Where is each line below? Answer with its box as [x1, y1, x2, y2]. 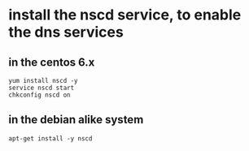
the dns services [8, 23, 124, 41]
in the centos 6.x [8, 55, 95, 69]
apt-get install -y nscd [8, 134, 93, 143]
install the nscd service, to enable [8, 6, 242, 24]
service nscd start [8, 84, 75, 92]
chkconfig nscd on [8, 91, 71, 99]
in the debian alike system [8, 113, 144, 127]
